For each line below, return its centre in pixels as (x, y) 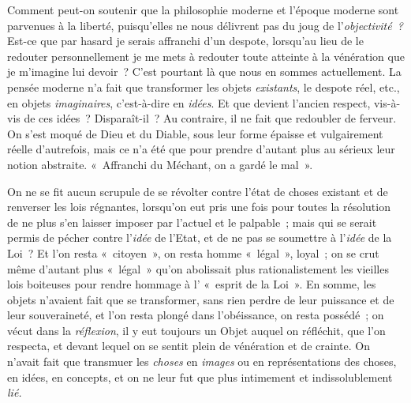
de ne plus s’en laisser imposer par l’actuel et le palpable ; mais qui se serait (192, 222)
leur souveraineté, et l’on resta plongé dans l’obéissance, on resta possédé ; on (196, 315)
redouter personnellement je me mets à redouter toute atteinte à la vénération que (206, 56)
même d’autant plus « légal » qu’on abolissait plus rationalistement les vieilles (198, 268)
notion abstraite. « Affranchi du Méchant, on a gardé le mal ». (160, 164)
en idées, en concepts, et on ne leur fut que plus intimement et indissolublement (200, 377)
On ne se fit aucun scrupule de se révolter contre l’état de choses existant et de (198, 191)
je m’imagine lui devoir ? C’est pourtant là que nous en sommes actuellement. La (204, 72)
